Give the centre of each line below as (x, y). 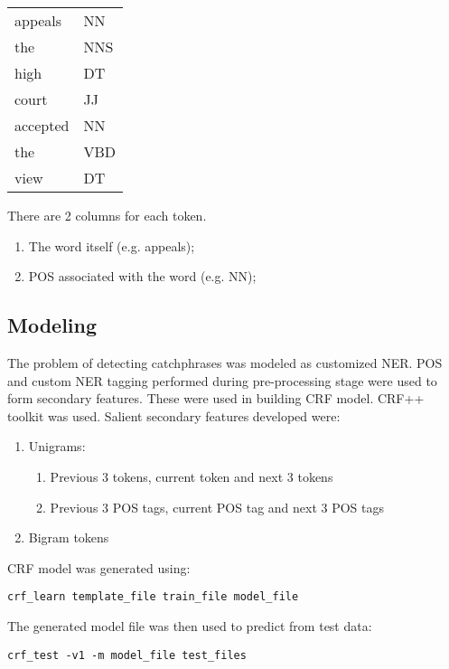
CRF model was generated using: (99, 567)
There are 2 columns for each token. (107, 215)
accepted (42, 125)
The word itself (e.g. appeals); (112, 245)
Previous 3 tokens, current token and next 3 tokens (192, 476)
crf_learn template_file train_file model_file (153, 597)
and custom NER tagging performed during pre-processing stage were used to (222, 380)
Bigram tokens (69, 537)
